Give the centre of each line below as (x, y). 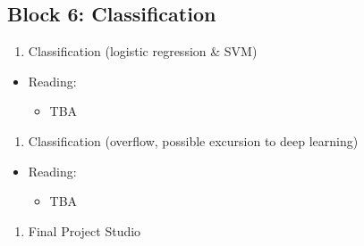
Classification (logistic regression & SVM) (143, 51)
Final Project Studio (85, 230)
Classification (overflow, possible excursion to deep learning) (193, 140)
